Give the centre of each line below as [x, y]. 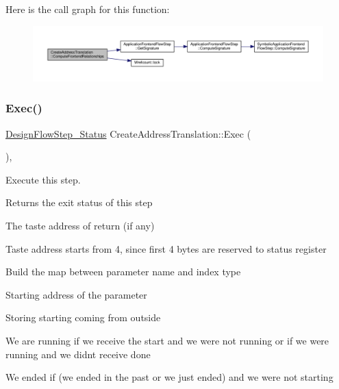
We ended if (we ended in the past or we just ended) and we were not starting [169, 377]
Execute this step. [43, 179]
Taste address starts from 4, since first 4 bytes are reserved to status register [166, 248]
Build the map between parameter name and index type [123, 272]
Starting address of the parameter [76, 294]
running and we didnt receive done [78, 354]
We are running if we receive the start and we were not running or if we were [167, 340]
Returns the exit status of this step [79, 202]
